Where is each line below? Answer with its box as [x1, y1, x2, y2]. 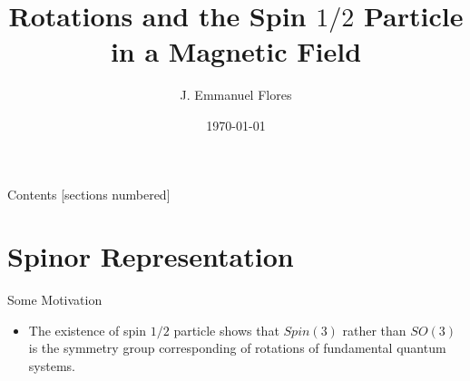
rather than [342, 320, 406, 339]
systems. [28, 357, 75, 375]
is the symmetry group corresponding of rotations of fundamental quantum [28, 338, 446, 357]
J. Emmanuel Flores [180, 85, 292, 104]
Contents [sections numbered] [7, 184, 171, 203]
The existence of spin [28, 320, 147, 339]
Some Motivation [7, 290, 103, 309]
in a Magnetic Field [110, 33, 362, 70]
